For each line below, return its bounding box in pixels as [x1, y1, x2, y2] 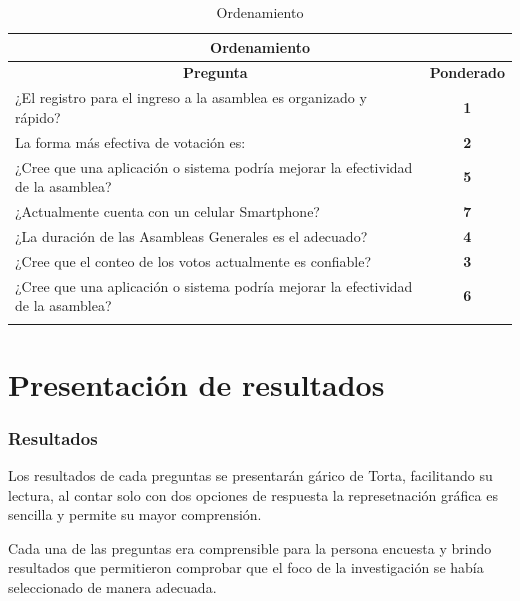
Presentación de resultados [8, 363, 385, 404]
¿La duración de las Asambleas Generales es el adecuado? [15, 225, 368, 246]
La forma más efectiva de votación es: [15, 131, 246, 152]
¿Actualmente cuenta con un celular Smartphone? [15, 201, 320, 221]
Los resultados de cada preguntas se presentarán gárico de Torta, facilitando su [8, 465, 493, 486]
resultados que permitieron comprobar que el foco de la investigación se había [8, 557, 484, 578]
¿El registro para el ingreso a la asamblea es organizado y [15, 87, 367, 108]
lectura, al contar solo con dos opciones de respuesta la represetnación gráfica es [8, 484, 498, 505]
